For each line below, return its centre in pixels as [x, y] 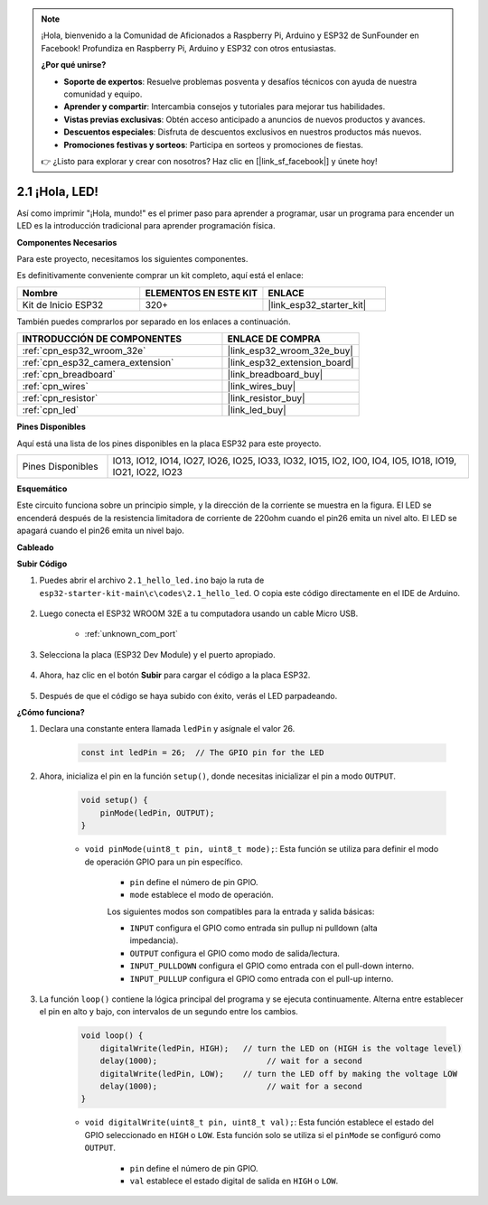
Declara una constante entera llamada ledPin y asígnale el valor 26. [167, 729]
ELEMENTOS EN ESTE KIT [201, 293]
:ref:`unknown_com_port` [131, 634]
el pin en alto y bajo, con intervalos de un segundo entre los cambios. [169, 1012]
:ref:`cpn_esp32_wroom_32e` [84, 350]
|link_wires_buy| [262, 387]
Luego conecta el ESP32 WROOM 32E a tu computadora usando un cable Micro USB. [199, 613]
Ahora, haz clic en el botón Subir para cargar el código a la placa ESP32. [175, 675]
